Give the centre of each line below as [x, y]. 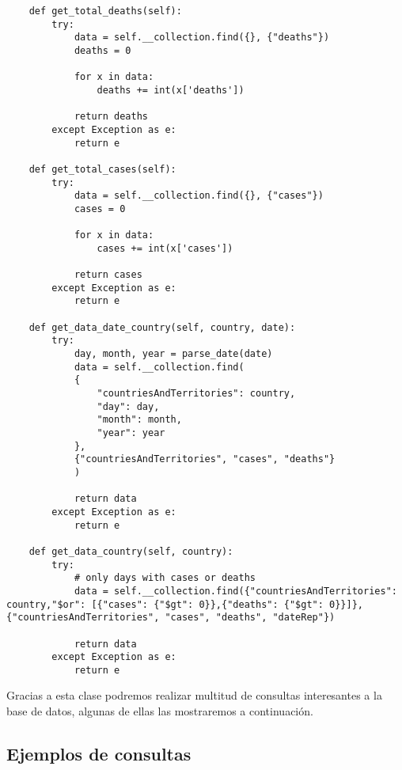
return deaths [111, 117]
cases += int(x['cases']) [165, 248]
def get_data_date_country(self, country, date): [162, 327]
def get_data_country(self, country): [131, 551]
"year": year [131, 433]
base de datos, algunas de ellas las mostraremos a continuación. [160, 711]
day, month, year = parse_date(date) [173, 354]
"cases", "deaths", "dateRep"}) [250, 618]
